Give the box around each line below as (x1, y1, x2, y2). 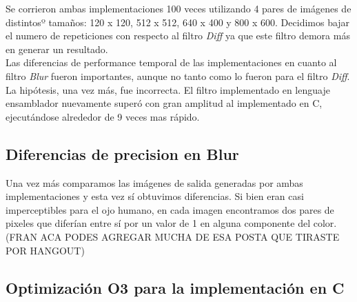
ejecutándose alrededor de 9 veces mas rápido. (6, 109, 200, 123)
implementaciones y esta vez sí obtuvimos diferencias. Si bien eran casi (6, 189, 304, 203)
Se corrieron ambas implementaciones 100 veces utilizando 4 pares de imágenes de (6, 1, 351, 15)
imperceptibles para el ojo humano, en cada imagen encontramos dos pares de (6, 202, 334, 217)
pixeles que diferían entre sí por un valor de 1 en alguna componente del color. (6, 216, 337, 230)
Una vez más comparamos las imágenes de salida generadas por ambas (6, 175, 303, 190)
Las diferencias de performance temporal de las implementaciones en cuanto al (6, 55, 337, 70)
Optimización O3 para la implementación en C (6, 276, 345, 298)
